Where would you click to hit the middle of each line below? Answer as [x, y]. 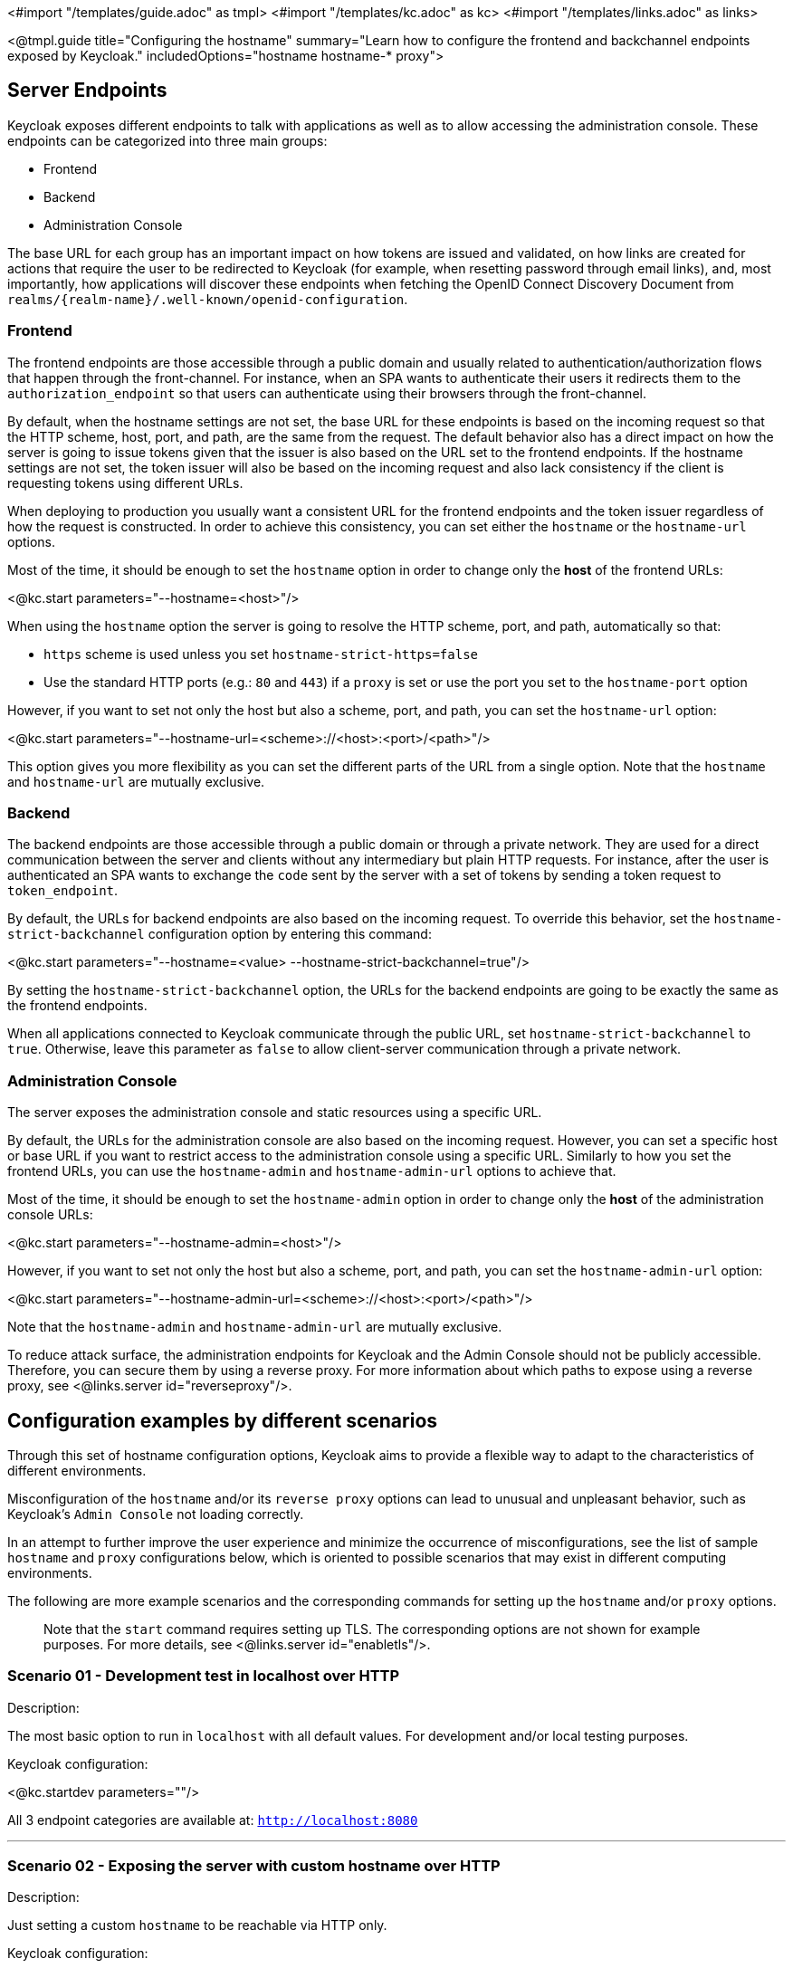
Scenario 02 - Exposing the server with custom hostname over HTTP [254, 1866]
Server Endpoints [87, 91]
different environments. [77, 1470]
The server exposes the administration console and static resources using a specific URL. [275, 1113]
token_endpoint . [63, 891]
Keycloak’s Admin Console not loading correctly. [156, 1514]
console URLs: [50, 1215]
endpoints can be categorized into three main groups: [167, 140]
